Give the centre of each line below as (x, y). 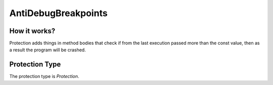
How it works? (32, 31)
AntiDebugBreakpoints (59, 13)
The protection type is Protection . (44, 76)
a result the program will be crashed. (48, 50)
